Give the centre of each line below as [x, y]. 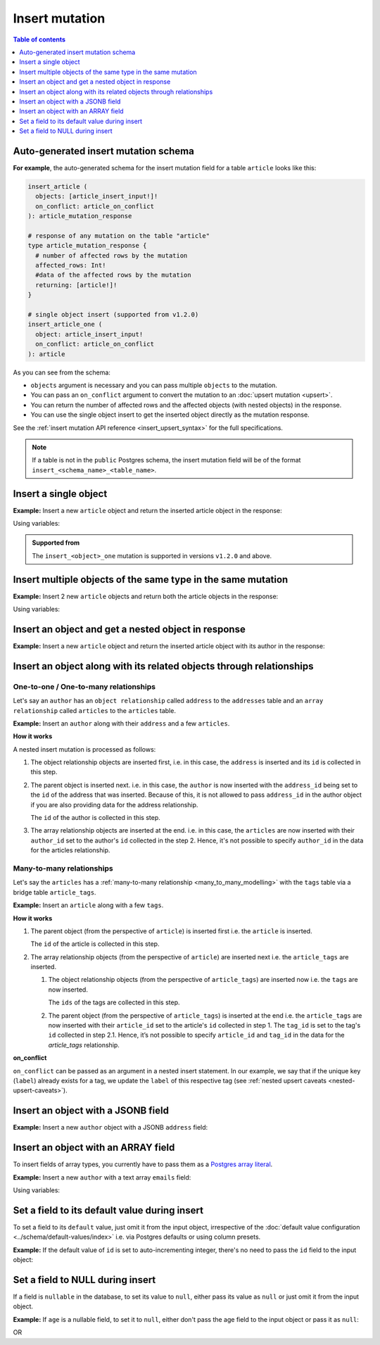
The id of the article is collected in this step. [95, 944]
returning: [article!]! [76, 285]
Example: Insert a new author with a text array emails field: [102, 1177]
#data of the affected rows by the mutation [113, 275]
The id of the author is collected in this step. [96, 818]
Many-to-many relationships [63, 868]
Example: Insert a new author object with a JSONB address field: [110, 1128]
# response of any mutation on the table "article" [119, 235]
